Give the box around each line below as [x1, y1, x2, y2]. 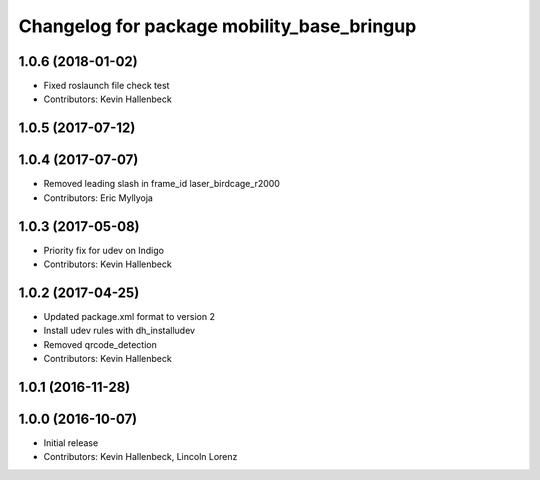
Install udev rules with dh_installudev [43, 325, 195, 337]
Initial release [43, 437, 99, 449]
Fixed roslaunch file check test [43, 80, 170, 92]
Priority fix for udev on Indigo [43, 244, 165, 256]
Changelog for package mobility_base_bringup [18, 15, 417, 37]
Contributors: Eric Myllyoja [43, 191, 154, 204]
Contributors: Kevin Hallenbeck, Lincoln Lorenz [43, 451, 238, 463]
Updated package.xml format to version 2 [43, 310, 215, 322]
